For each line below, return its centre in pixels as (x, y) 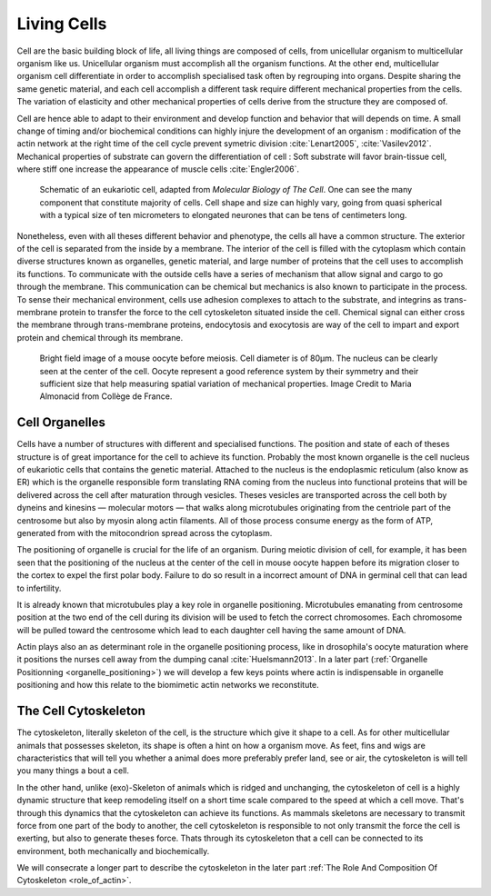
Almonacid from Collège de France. (106, 396)
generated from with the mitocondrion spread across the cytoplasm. (145, 533)
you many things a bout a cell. (73, 771)
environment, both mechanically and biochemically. (113, 851)
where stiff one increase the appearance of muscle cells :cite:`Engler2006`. (158, 169)
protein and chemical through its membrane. (100, 337)
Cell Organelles (61, 423)
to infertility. (39, 588)
